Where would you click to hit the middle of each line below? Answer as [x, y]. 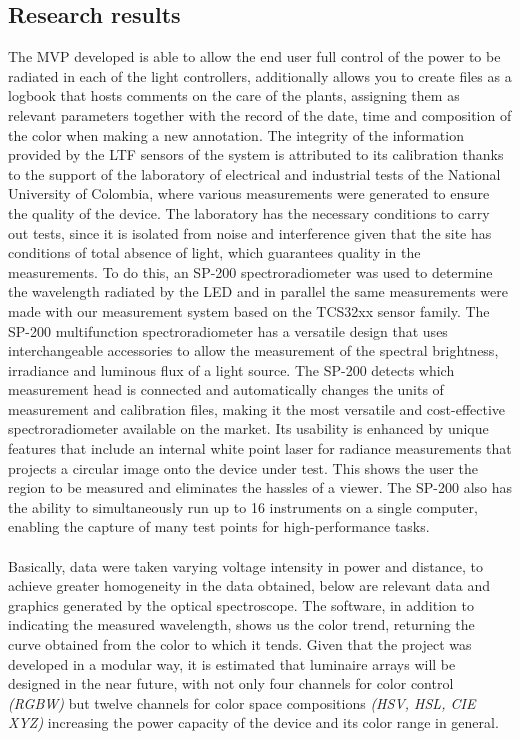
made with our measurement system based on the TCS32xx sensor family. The [249, 310]
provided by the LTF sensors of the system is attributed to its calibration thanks [256, 154]
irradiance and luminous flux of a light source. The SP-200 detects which [231, 369]
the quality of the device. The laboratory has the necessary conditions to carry [249, 212]
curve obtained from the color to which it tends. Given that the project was [240, 644]
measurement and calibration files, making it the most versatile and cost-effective [257, 408]
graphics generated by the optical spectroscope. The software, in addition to [241, 604]
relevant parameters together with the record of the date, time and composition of [260, 114]
